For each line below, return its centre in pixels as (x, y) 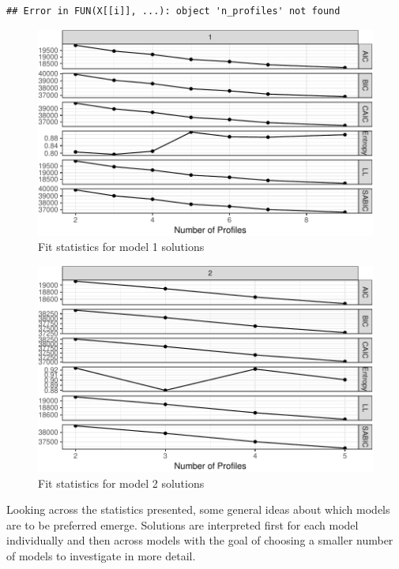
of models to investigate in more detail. (101, 556)
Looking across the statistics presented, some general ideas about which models (198, 509)
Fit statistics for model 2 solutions (121, 483)
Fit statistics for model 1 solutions (121, 247)
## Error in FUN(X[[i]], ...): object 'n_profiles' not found (173, 11)
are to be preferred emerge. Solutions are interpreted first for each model (183, 524)
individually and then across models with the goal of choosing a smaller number (200, 540)
